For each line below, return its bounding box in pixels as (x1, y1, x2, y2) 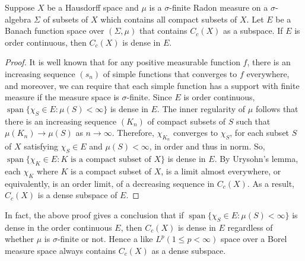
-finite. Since (126, 91, 172, 103)
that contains (139, 24, 188, 37)
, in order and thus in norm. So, (149, 140, 265, 152)
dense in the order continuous (5, 221, 112, 233)
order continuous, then (5, 36, 87, 48)
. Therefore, (112, 126, 154, 139)
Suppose (5, 1, 35, 13)
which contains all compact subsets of (100, 12, 237, 25)
